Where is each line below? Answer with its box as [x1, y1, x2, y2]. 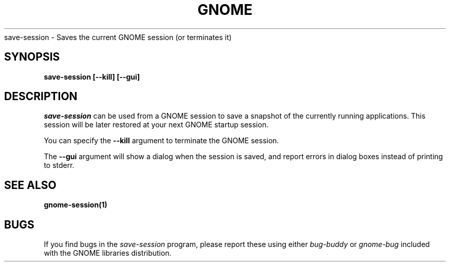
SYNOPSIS [4, 50, 60, 64]
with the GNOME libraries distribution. [44, 249, 172, 258]
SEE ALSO [4, 178, 57, 192]
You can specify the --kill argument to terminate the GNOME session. [44, 136, 279, 145]
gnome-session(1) [44, 200, 107, 210]
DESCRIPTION [4, 90, 78, 103]
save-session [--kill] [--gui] [44, 72, 140, 81]
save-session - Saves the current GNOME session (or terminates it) [4, 32, 232, 42]
